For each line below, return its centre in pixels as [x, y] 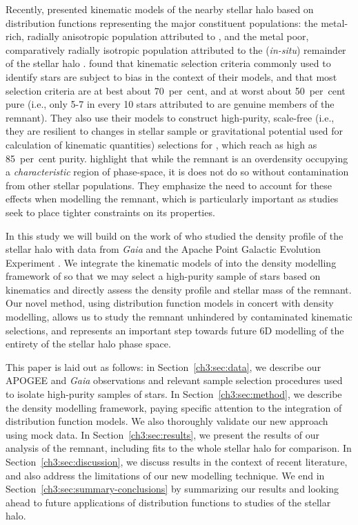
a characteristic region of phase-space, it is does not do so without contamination [177, 172]
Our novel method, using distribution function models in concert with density [170, 303]
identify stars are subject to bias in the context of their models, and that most [171, 76]
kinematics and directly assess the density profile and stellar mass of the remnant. [179, 289]
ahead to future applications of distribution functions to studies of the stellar [168, 502]
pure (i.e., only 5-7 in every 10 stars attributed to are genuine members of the [170, 104]
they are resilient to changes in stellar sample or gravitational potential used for [175, 131]
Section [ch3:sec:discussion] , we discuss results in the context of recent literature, [177, 461]
